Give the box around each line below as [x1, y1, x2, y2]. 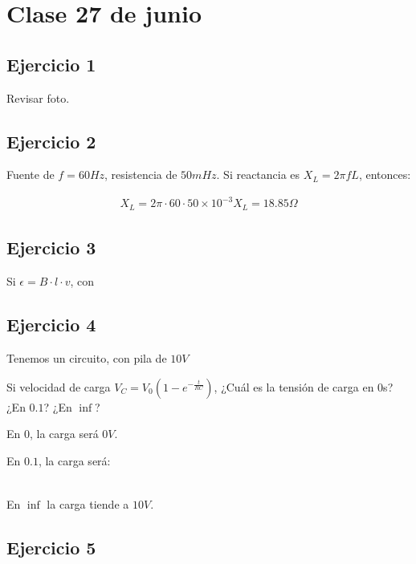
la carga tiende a [47, 495, 129, 512]
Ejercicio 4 [6, 312, 96, 337]
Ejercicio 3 [6, 235, 96, 260]
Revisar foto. [6, 89, 70, 106]
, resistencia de [104, 166, 177, 183]
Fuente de [6, 166, 55, 183]
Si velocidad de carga [6, 378, 111, 395]
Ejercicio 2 [6, 128, 96, 153]
